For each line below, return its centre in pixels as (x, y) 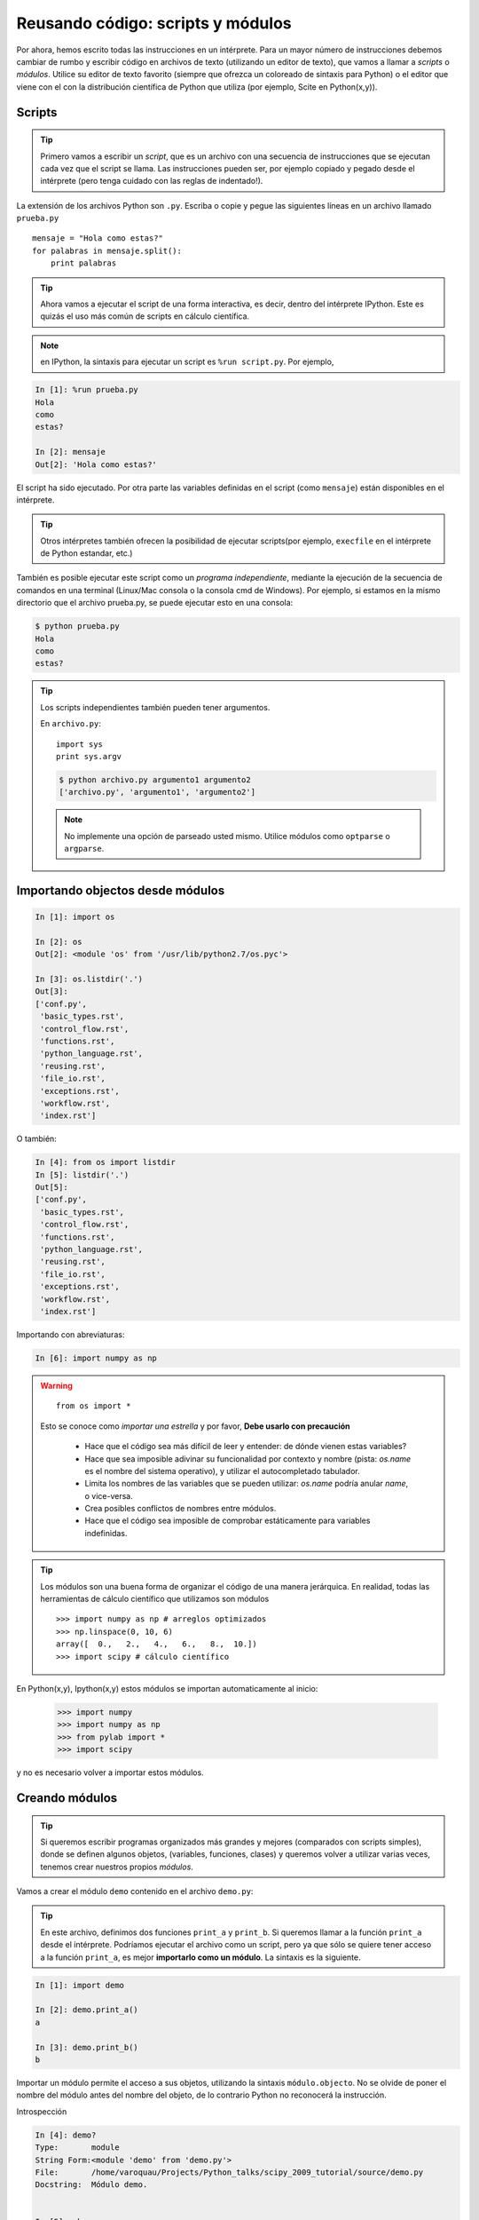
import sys (80, 744)
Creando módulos (67, 1798)
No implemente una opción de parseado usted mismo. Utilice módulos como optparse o (227, 836)
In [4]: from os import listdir (106, 1162)
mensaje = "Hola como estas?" (98, 238)
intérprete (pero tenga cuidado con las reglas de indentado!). (152, 181)
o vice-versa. (109, 1495)
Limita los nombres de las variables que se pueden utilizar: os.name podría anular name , (247, 1484)
